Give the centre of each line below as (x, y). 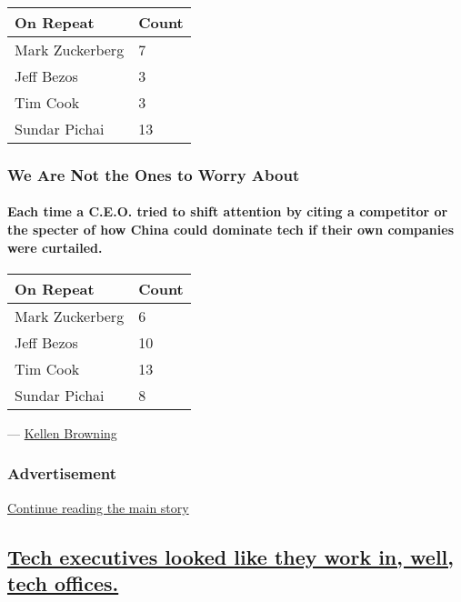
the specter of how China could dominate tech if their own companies (230, 230)
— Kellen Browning (62, 432)
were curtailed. (55, 247)
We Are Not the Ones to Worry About (154, 174)
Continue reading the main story (98, 507)
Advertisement (62, 473)
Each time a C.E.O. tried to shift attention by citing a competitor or (228, 211)
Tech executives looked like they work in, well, (230, 556)
